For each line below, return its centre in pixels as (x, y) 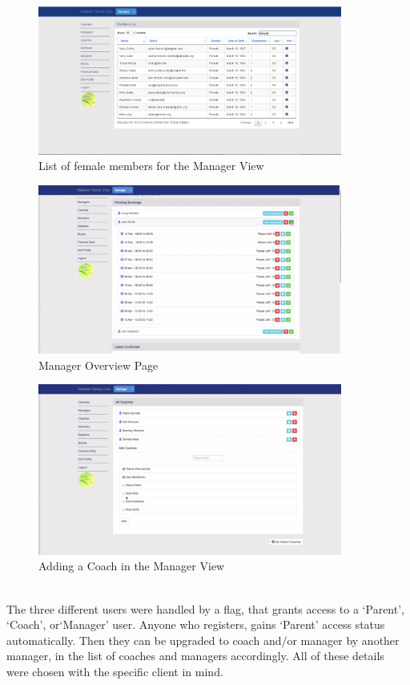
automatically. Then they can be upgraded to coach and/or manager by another (203, 640)
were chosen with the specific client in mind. (115, 672)
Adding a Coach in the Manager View (132, 566)
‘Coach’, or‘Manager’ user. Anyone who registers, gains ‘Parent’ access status (196, 624)
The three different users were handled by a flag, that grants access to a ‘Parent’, (205, 608)
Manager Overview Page (98, 365)
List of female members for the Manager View (151, 166)
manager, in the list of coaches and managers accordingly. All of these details (195, 656)
